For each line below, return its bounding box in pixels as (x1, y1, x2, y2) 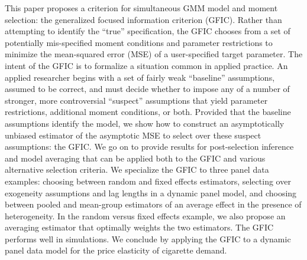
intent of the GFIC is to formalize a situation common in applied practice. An (5, 59, 288, 71)
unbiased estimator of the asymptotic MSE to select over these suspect (5, 129, 261, 141)
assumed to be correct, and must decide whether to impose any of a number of (5, 83, 290, 95)
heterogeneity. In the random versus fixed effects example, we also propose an (5, 209, 286, 222)
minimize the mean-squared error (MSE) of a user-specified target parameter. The (5, 48, 303, 60)
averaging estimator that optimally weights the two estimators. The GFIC (5, 221, 274, 233)
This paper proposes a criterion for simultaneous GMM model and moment (5, 2, 278, 14)
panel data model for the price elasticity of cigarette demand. (5, 244, 227, 256)
